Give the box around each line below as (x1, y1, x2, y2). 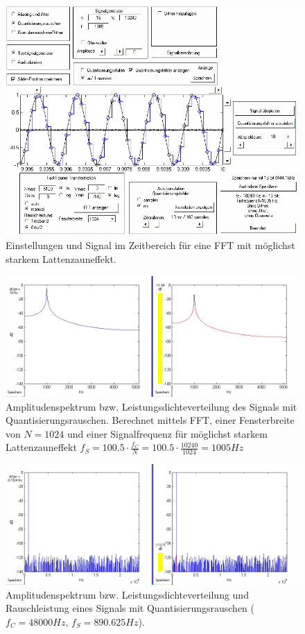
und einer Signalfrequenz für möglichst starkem (67, 426, 268, 440)
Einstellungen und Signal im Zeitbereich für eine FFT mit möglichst (6, 238, 295, 252)
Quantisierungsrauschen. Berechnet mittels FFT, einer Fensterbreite (6, 413, 295, 427)
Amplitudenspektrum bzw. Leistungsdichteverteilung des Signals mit (6, 399, 297, 413)
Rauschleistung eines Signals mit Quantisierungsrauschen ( (6, 601, 254, 615)
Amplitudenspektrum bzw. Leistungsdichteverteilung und (6, 587, 249, 601)
